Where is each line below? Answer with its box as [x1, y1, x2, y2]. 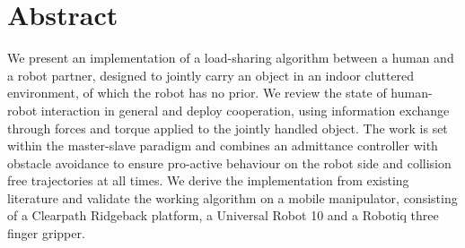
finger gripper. [7, 224, 85, 243]
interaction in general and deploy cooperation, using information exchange [40, 100, 450, 119]
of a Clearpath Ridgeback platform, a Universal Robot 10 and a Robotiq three [7, 206, 439, 225]
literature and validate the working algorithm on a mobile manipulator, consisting [7, 188, 458, 207]
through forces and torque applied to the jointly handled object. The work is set [7, 118, 448, 137]
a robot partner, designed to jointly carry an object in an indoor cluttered [7, 65, 415, 84]
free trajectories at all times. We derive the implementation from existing [7, 171, 409, 190]
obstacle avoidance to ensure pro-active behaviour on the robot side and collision [7, 153, 452, 172]
